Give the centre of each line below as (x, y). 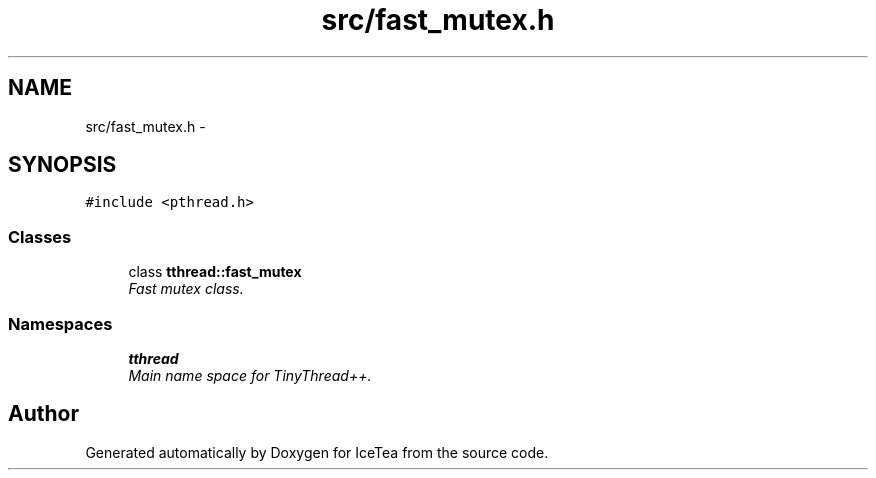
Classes (40, 236)
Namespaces (60, 323)
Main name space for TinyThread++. (250, 375)
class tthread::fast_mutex (215, 272)
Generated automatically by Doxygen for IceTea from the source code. (317, 452)
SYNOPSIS (62, 165)
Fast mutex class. (186, 289)
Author (43, 414)
